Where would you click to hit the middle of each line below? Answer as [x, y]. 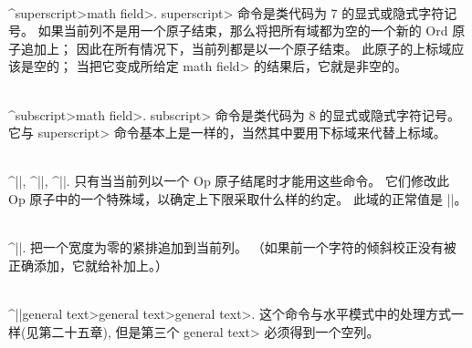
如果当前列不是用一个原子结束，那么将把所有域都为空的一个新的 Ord [243, 31]
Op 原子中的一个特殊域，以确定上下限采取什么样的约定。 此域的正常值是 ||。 [238, 198]
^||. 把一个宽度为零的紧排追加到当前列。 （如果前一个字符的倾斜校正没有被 [232, 247]
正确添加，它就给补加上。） [88, 265]
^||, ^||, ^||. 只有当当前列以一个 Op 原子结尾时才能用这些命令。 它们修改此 [229, 181]
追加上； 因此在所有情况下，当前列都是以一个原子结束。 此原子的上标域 [236, 48]
